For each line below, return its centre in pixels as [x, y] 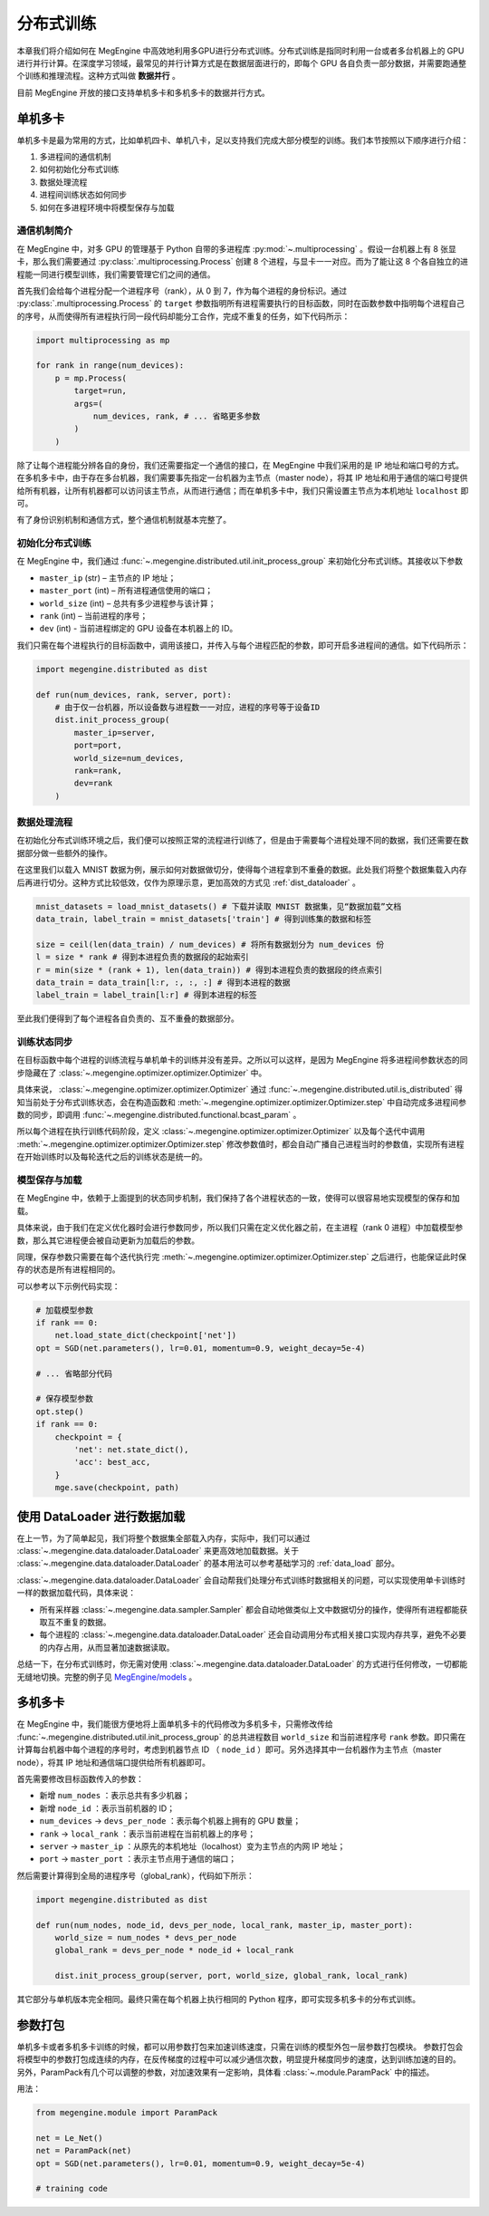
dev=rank [93, 783]
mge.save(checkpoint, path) [117, 1488]
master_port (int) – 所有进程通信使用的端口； [126, 591]
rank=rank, [98, 771]
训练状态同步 [45, 1042]
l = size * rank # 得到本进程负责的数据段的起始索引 [142, 957]
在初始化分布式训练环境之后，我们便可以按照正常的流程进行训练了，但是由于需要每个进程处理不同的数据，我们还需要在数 [243, 840]
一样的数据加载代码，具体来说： [76, 1593]
